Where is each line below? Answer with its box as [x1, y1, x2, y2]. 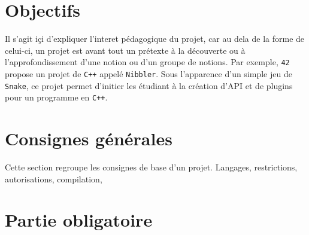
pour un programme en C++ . [5, 91, 108, 103]
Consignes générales [5, 126, 172, 151]
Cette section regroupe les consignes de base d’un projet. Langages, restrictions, [5, 161, 298, 173]
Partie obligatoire [5, 207, 153, 232]
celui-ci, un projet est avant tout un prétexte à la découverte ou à [5, 44, 246, 56]
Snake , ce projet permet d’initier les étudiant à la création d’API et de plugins [5, 79, 293, 91]
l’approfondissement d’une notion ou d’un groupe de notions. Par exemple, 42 [5, 56, 290, 68]
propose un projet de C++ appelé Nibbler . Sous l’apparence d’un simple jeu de [5, 67, 292, 80]
